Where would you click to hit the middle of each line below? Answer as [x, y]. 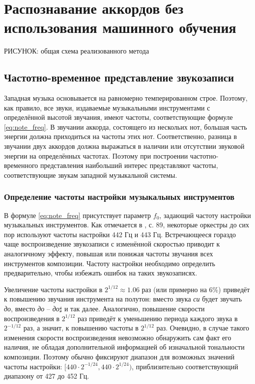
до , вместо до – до [32, 309]
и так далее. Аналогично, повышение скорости [134, 309]
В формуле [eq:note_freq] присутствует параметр [78, 215]
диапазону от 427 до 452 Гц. [47, 376]
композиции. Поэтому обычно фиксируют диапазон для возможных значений [119, 356]
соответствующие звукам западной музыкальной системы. [91, 175]
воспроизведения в [32, 318]
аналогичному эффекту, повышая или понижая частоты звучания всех [109, 254]
